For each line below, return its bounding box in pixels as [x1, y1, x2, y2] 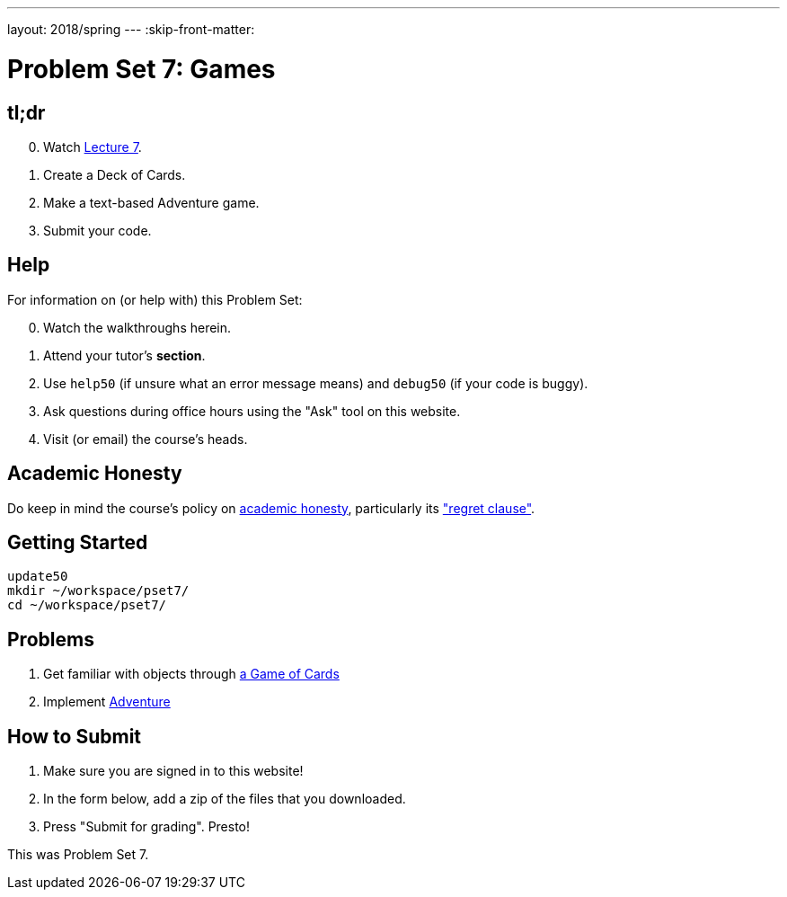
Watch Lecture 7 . [43, 138, 142, 155]
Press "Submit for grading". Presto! [43, 819, 251, 835]
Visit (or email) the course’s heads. [43, 431, 248, 447]
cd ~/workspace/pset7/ [7, 598, 167, 613]
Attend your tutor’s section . [43, 347, 206, 363]
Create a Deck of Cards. [43, 166, 186, 182]
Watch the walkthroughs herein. [43, 319, 232, 335]
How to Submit [7, 724, 142, 748]
